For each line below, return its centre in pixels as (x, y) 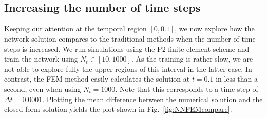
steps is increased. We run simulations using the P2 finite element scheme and (127, 48)
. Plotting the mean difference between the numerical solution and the (152, 99)
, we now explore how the (215, 28)
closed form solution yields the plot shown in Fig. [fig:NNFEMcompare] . (118, 109)
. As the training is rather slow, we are (192, 59)
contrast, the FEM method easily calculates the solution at (97, 79)
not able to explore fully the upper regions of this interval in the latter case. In (128, 68)
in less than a (237, 79)
